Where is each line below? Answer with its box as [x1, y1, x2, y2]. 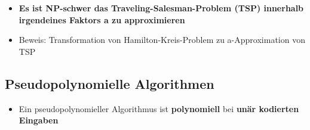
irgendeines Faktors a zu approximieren [19, 13, 185, 26]
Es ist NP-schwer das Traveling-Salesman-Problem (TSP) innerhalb [19, 2, 304, 14]
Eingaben [19, 114, 59, 126]
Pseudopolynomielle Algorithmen [5, 74, 214, 92]
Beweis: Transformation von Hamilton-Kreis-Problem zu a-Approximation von [19, 33, 305, 46]
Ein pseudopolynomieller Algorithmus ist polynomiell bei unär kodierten [19, 102, 299, 114]
